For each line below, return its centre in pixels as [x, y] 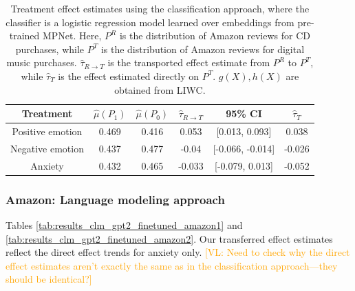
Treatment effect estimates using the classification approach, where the [160, 8]
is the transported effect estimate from [189, 62]
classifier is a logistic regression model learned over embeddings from [150, 22]
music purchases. [42, 62]
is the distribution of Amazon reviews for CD [215, 36]
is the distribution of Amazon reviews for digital [203, 49]
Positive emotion [47, 131]
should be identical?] [49, 279]
